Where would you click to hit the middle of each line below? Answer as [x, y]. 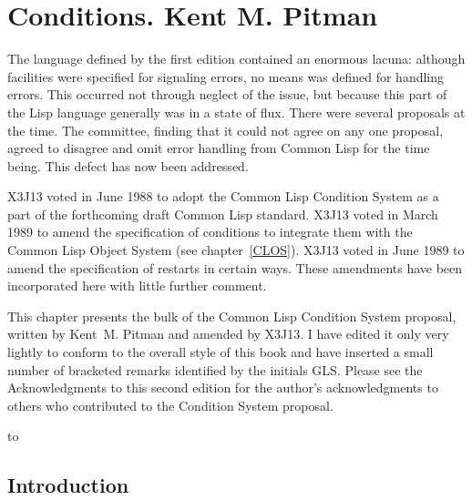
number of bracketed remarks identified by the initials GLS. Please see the [215, 369]
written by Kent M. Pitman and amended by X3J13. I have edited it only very [228, 334]
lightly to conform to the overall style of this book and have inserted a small [221, 352]
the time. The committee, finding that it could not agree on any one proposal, [226, 130]
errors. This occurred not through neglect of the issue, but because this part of [227, 94]
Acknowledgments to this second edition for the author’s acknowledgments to [223, 388]
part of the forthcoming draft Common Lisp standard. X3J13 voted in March [223, 214]
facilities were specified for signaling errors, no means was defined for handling [226, 76]
